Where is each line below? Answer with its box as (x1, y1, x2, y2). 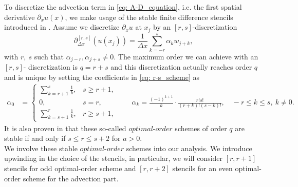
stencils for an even (172, 163, 233, 174)
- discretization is (23, 61, 78, 72)
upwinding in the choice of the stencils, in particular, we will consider (4, 153, 223, 163)
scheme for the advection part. (23, 173, 119, 183)
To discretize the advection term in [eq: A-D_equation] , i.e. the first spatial (4, 2, 242, 12)
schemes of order (175, 122, 227, 133)
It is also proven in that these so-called (4, 122, 126, 133)
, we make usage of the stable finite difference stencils (65, 11, 233, 22)
